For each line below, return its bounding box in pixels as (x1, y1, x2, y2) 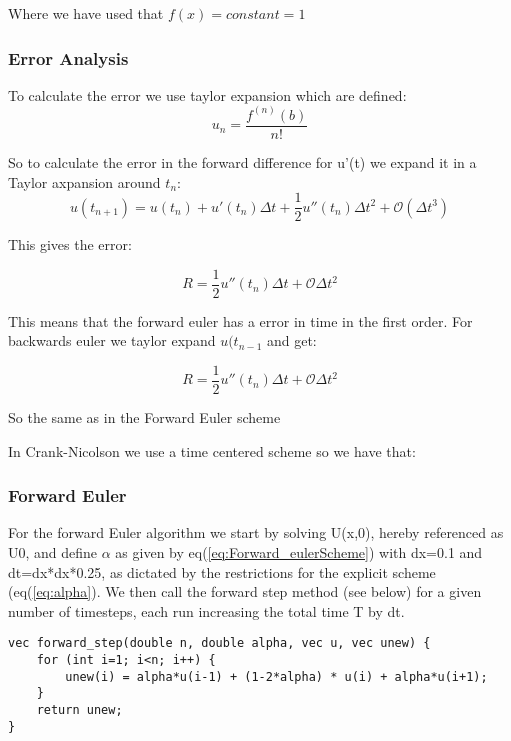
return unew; (36, 703, 123, 718)
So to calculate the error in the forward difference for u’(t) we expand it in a (8, 151, 477, 172)
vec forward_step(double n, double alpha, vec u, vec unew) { (8, 636, 431, 651)
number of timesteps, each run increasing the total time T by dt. (8, 600, 405, 621)
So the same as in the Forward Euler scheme (8, 407, 281, 428)
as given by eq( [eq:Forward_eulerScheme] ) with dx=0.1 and (115, 542, 483, 563)
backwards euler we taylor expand (8, 330, 216, 351)
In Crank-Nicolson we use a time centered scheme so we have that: (8, 440, 416, 461)
